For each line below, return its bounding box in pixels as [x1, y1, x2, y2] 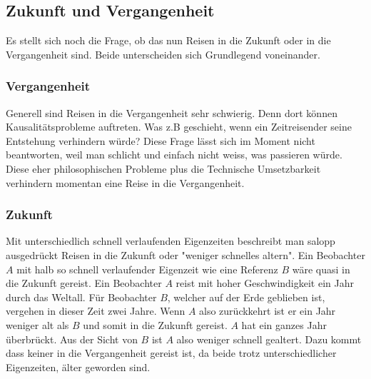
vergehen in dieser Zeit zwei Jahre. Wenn [6, 303, 185, 318]
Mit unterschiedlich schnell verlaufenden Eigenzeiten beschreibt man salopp [6, 233, 335, 248]
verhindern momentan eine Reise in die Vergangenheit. [6, 175, 245, 190]
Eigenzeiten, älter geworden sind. [6, 359, 151, 374]
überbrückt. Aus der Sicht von [6, 331, 138, 346]
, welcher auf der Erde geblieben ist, [167, 289, 325, 304]
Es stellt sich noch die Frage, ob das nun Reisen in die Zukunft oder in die [6, 33, 331, 48]
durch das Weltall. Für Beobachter [6, 289, 157, 304]
